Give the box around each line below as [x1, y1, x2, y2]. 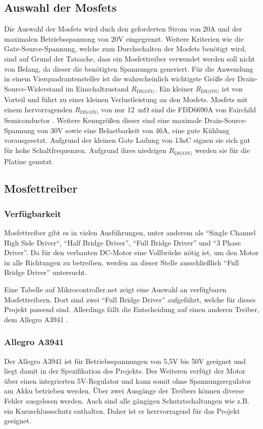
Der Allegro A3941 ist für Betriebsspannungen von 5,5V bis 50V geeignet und [4, 355, 246, 366]
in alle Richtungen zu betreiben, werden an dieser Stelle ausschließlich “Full [4, 257, 239, 267]
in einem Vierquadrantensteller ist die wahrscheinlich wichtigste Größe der [4, 73, 235, 84]
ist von [221, 83, 243, 94]
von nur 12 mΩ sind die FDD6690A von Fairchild [101, 104, 256, 114]
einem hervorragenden [4, 104, 73, 114]
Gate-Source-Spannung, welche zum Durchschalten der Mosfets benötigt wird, [4, 43, 247, 54]
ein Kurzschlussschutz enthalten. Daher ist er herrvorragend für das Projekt [4, 405, 240, 416]
